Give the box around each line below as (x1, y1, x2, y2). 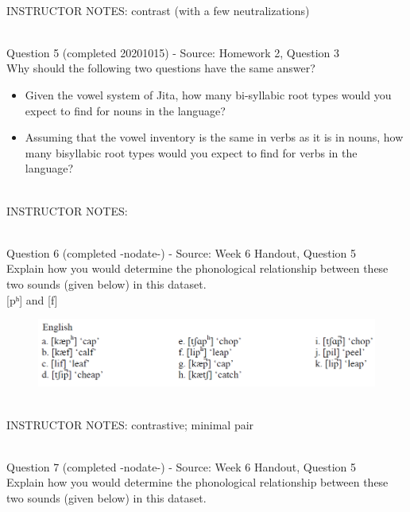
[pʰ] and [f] (6, 291, 58, 308)
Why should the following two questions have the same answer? (6, 60, 315, 76)
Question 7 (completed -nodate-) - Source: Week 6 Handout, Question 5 (6, 458, 357, 475)
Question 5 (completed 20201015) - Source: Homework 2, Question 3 (6, 44, 340, 60)
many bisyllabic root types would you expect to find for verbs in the (25, 144, 358, 161)
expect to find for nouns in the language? (25, 102, 226, 118)
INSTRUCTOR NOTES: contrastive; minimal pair (6, 416, 254, 432)
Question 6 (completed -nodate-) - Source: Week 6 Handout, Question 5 (6, 244, 357, 261)
